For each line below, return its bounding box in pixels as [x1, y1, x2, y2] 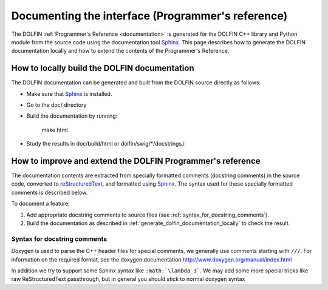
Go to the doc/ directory [26, 101, 87, 109]
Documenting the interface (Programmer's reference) [11, 9, 288, 22]
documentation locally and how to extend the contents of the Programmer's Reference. [11, 47, 230, 55]
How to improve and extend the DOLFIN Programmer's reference [11, 156, 261, 166]
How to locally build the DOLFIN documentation [11, 63, 194, 73]
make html [41, 126, 68, 133]
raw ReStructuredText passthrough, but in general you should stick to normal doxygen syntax [11, 275, 245, 283]
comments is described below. [11, 189, 88, 196]
